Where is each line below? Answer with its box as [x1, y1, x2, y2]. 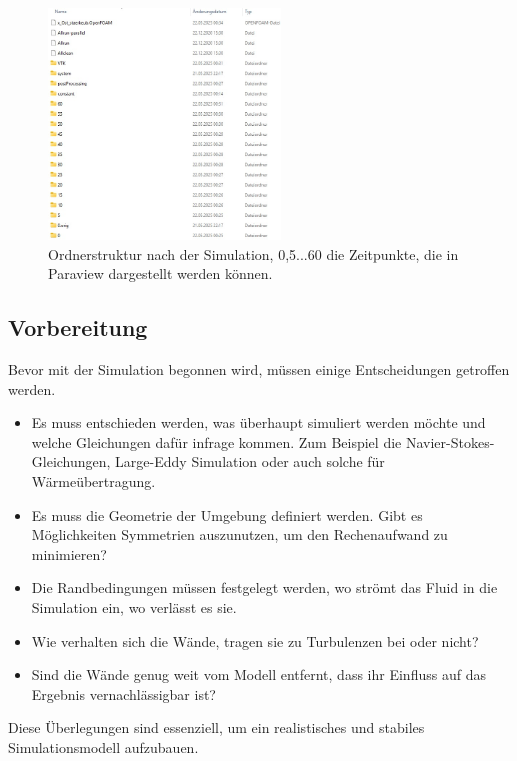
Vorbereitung [8, 312, 148, 343]
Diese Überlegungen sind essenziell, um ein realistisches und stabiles [8, 717, 425, 738]
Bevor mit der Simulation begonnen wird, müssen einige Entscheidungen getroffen [8, 359, 510, 380]
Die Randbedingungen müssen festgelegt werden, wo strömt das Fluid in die [31, 577, 498, 598]
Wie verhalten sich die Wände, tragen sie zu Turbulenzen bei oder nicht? [31, 630, 479, 651]
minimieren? [31, 543, 107, 564]
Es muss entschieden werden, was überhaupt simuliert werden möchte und [31, 412, 486, 433]
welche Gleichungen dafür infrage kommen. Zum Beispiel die [31, 431, 402, 452]
